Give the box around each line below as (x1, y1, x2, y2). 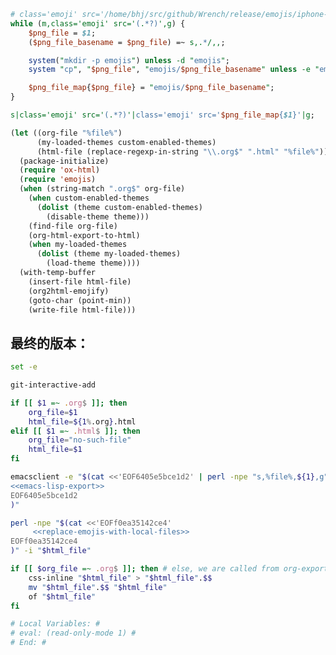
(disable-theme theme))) (46, 211, 150, 222)
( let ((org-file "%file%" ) (10, 128, 123, 138)
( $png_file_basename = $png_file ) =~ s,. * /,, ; (28, 37, 226, 47)
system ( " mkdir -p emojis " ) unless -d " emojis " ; (28, 55, 230, 65)
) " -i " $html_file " (10, 546, 92, 556)
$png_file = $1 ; (28, 28, 97, 38)
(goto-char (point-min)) (28, 295, 132, 305)
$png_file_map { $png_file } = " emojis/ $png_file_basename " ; (28, 83, 275, 93)
